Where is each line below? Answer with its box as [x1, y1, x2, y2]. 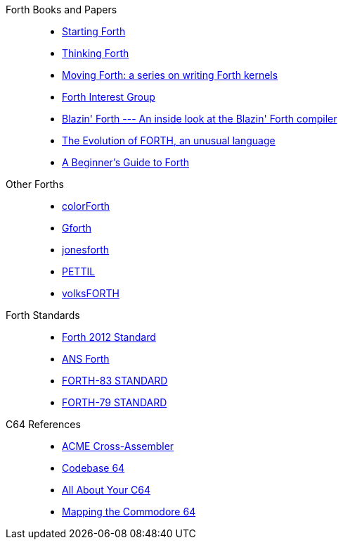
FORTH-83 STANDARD [62, 375, 168, 387]
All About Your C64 [62, 484, 151, 496]
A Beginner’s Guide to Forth [62, 156, 190, 168]
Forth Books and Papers [6, 4, 117, 15]
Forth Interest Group [62, 91, 155, 103]
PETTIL [62, 265, 96, 277]
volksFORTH [62, 287, 119, 299]
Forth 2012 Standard [62, 331, 156, 343]
